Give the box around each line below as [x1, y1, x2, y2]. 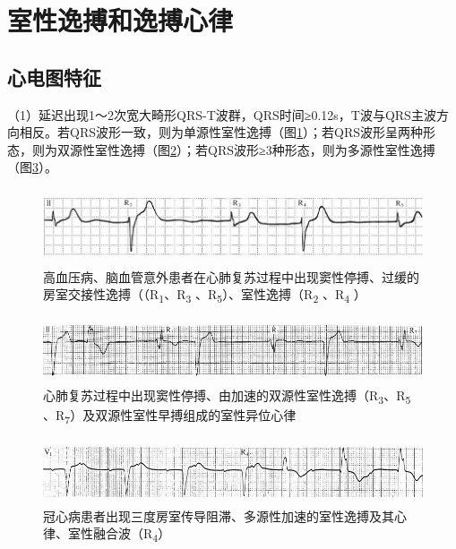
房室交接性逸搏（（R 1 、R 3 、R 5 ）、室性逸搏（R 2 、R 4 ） [43, 285, 366, 305]
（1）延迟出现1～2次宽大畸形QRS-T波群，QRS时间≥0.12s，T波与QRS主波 [7, 105, 436, 124]
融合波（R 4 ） [92, 524, 171, 545]
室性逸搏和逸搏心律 [7, 2, 234, 39]
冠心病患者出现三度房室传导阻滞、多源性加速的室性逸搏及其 [43, 506, 394, 525]
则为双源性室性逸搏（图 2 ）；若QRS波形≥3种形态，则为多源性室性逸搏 [31, 140, 435, 159]
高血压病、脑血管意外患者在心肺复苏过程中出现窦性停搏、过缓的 [43, 267, 419, 286]
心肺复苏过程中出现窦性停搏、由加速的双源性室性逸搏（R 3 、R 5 [43, 385, 411, 407]
